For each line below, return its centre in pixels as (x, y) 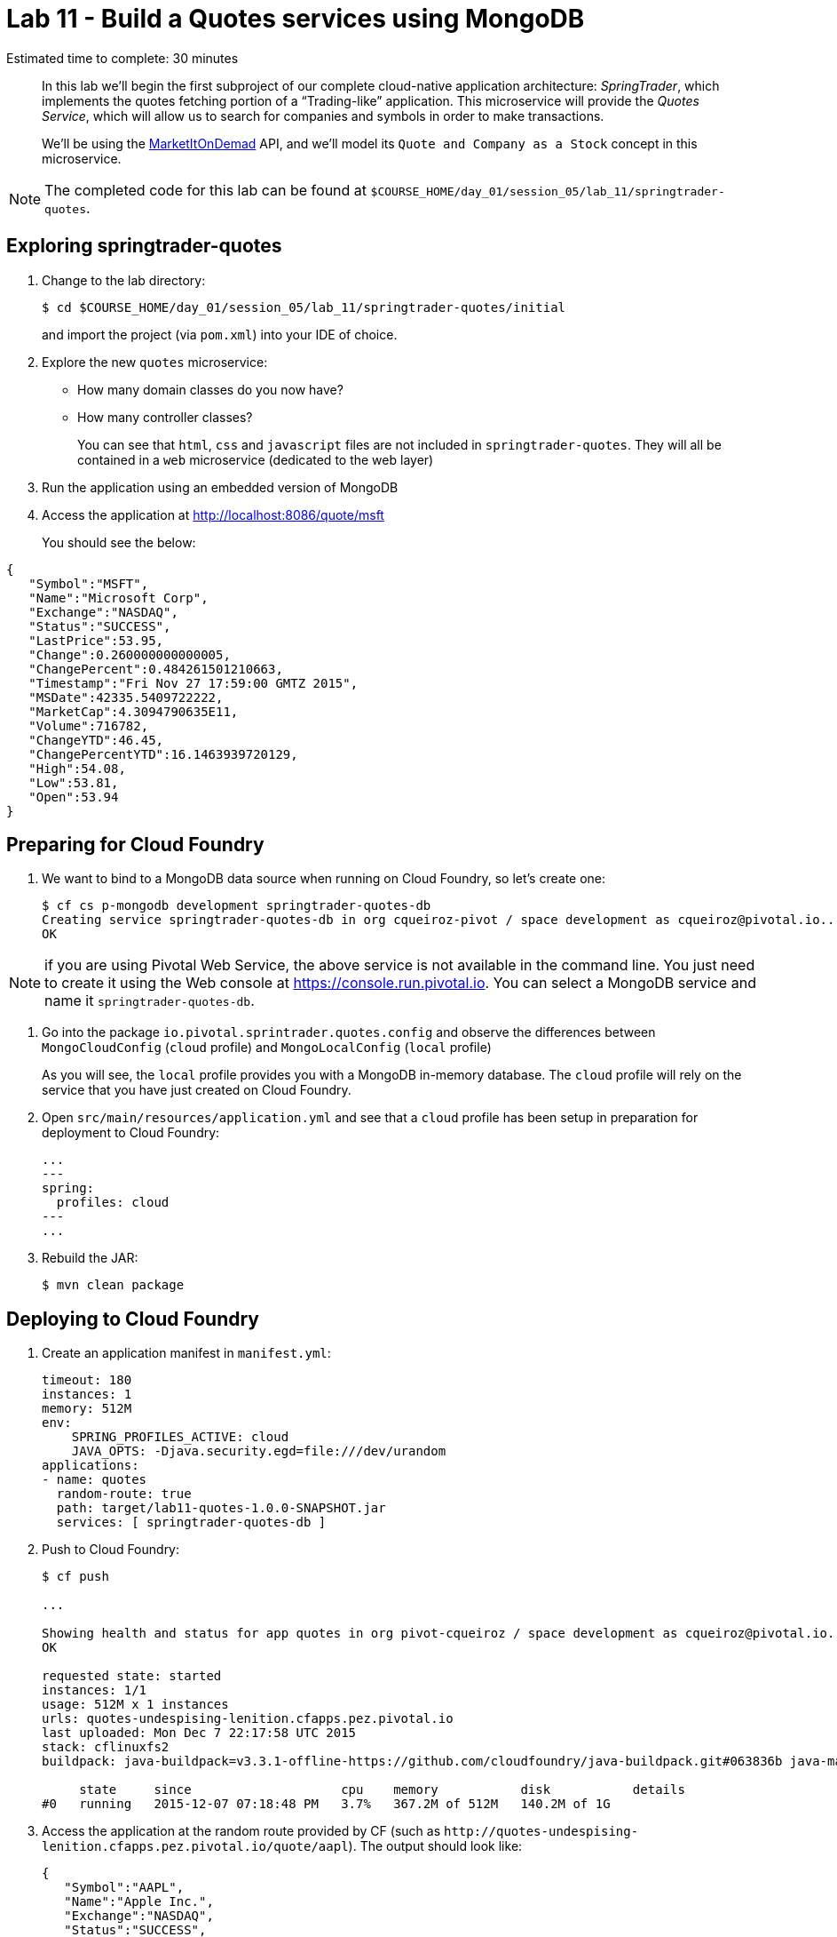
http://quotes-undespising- (541, 1832)
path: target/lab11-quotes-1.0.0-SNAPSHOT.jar (221, 1508)
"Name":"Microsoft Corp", (118, 598)
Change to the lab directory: (124, 280)
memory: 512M (87, 1409)
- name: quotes (95, 1480)
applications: (91, 1466)
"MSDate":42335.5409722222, (126, 697)
